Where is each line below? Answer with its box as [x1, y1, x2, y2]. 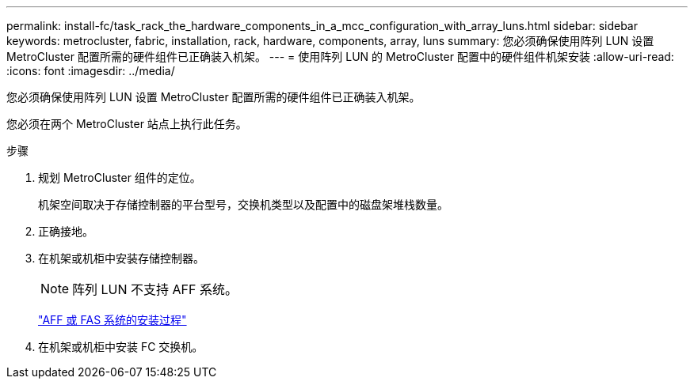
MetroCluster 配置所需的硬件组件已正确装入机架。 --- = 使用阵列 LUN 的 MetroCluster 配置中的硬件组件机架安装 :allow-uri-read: [6, 50, 674, 63]
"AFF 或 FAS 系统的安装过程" [38, 313, 187, 326]
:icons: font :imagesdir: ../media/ [6, 64, 175, 77]
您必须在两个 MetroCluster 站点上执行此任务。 [6, 117, 247, 130]
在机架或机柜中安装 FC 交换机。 [38, 340, 204, 353]
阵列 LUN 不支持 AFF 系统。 [72, 281, 238, 297]
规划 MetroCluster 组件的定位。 [38, 171, 201, 184]
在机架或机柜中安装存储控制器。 [38, 251, 204, 265]
